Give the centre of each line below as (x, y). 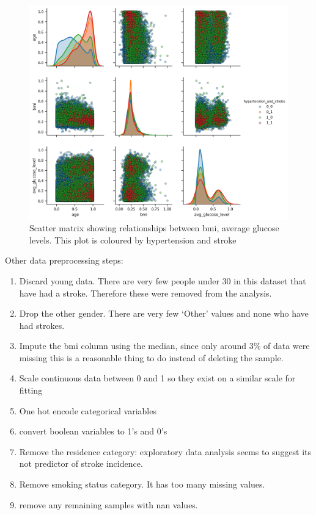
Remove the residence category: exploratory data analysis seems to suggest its (165, 451)
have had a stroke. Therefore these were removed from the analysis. (145, 293)
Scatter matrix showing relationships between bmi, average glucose (154, 228)
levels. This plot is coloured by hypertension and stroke (133, 239)
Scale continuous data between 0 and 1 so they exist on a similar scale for (157, 378)
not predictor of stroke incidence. (81, 463)
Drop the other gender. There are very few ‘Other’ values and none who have (164, 313)
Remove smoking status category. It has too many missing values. (142, 484)
